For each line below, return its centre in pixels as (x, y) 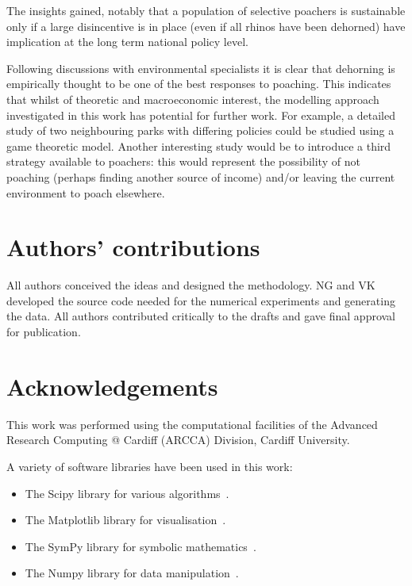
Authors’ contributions (133, 247)
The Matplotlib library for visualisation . (125, 520)
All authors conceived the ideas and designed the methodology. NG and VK (191, 285)
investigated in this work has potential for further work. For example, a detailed (201, 115)
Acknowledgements (112, 386)
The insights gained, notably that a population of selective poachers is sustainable (206, 10)
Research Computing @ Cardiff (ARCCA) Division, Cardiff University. (178, 440)
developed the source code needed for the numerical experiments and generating (201, 300)
